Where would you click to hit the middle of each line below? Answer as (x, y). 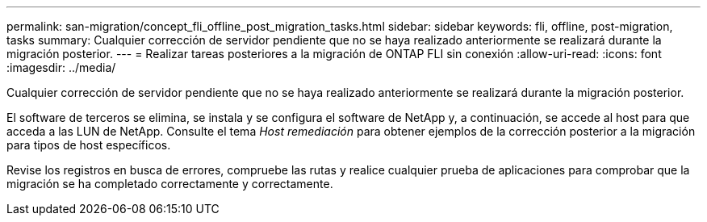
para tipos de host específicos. (89, 145)
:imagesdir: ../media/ (61, 67)
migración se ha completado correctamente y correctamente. (170, 184)
